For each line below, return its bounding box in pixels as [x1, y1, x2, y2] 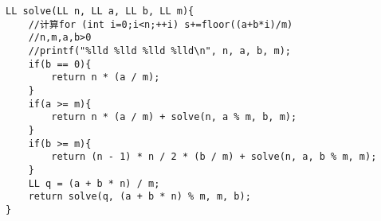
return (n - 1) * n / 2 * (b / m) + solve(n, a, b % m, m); [51, 151, 377, 163]
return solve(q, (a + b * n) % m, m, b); [28, 191, 251, 203]
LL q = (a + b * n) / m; [28, 177, 160, 189]
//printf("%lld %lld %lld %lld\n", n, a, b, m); [28, 45, 291, 56]
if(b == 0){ [28, 58, 92, 70]
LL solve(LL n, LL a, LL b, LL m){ [6, 6, 194, 17]
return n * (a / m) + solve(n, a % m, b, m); [51, 111, 297, 123]
